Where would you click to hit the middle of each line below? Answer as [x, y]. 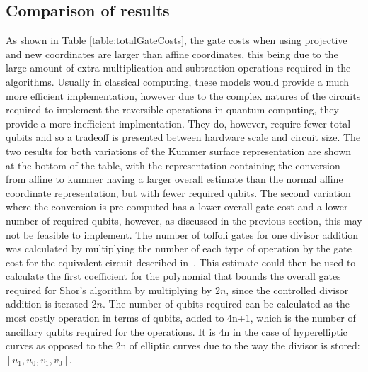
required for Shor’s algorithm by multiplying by [109, 289]
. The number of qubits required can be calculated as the [226, 304]
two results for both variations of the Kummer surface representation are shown [179, 151]
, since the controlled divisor [287, 289]
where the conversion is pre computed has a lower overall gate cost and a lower [177, 207]
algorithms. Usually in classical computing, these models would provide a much [178, 81]
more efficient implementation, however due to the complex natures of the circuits [183, 95]
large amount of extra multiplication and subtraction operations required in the [178, 68]
